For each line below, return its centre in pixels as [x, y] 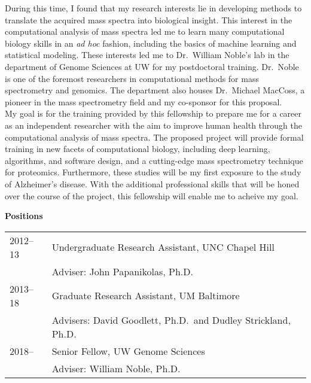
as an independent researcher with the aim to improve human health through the [153, 125]
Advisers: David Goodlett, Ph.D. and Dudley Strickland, [171, 320]
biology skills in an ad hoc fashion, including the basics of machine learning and [151, 43]
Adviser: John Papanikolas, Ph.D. [122, 271]
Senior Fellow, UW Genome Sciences [128, 351]
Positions [24, 216]
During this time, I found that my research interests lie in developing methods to [153, 8]
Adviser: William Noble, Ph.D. [116, 368]
